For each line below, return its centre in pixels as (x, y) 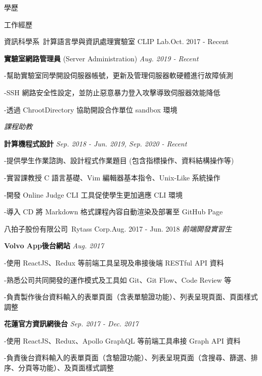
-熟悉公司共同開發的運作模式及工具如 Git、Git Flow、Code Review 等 (118, 279)
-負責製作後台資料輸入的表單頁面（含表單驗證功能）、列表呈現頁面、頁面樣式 (131, 297)
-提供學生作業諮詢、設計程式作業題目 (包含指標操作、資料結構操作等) (119, 160)
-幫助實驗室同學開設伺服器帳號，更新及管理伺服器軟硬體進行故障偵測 (119, 75)
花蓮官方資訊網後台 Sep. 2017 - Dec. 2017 (71, 324)
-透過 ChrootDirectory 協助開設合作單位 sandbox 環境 (91, 109)
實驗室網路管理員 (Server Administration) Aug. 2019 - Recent (101, 58)
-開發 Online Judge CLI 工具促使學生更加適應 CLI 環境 (93, 194)
